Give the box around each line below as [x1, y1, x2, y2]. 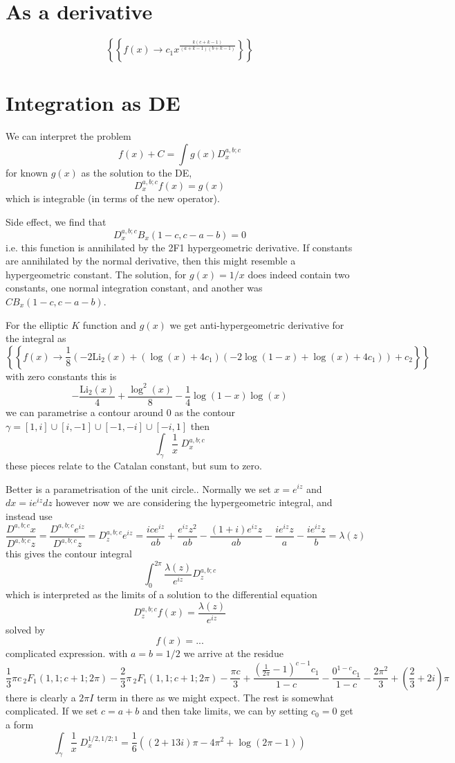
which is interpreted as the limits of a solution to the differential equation [6, 587, 317, 602]
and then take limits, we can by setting [142, 703, 308, 718]
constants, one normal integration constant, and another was [6, 280, 263, 295]
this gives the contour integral [6, 546, 133, 561]
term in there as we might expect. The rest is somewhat [97, 690, 334, 704]
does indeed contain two [248, 267, 350, 281]
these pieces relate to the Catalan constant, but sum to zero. [6, 458, 262, 472]
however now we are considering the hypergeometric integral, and [55, 495, 333, 510]
